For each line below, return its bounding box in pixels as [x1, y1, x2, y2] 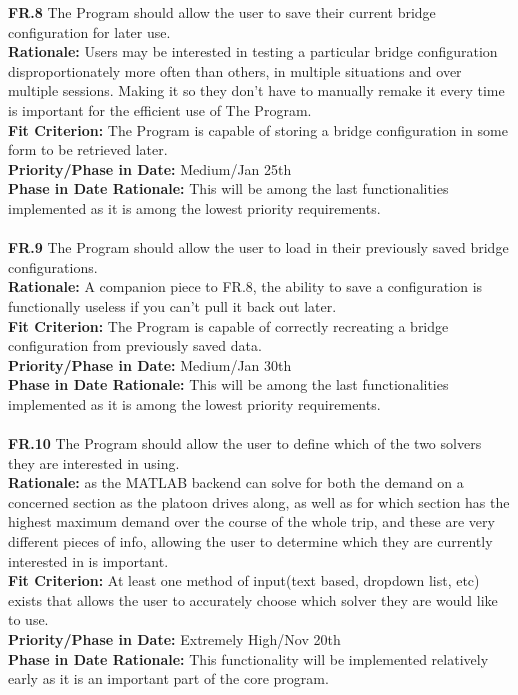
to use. [8, 609, 49, 630]
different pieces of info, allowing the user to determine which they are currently [8, 531, 493, 552]
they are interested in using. [8, 452, 180, 473]
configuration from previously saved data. [8, 335, 262, 356]
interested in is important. [8, 550, 169, 571]
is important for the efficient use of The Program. [8, 99, 312, 120]
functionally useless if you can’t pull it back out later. [8, 295, 337, 316]
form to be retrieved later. [8, 139, 168, 160]
